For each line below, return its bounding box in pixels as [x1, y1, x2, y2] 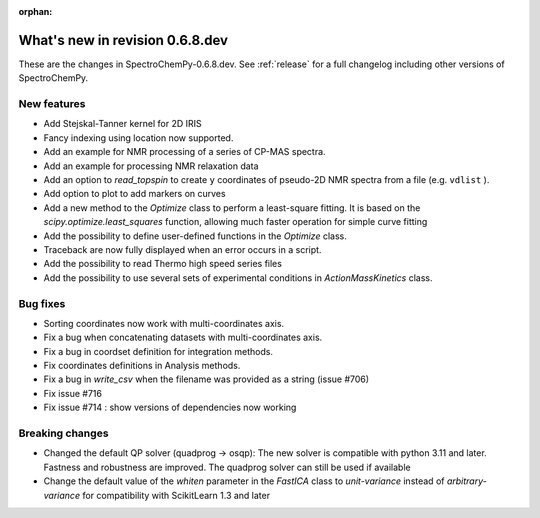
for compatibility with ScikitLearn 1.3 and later [81, 489, 270, 501]
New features [18, 97, 86, 111]
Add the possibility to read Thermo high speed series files [43, 258, 282, 270]
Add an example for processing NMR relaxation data [43, 160, 259, 172]
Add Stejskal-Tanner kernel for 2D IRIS [43, 118, 202, 130]
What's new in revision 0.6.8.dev [18, 31, 229, 49]
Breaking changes [18, 426, 109, 440]
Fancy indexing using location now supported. [43, 131, 234, 144]
